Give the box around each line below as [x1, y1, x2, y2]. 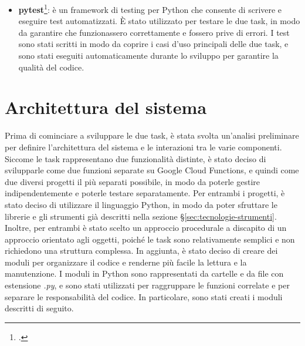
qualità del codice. [18, 61, 84, 73]
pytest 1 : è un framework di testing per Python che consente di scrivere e [18, 2, 282, 15]
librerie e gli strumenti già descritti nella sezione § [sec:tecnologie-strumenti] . [5, 210, 277, 222]
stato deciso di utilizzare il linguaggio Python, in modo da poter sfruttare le [5, 198, 277, 210]
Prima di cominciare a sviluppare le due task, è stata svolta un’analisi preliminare [5, 129, 299, 142]
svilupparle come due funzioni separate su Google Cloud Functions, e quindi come [5, 164, 299, 176]
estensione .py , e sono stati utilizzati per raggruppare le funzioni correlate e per [5, 279, 290, 291]
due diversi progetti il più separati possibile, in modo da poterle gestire [5, 175, 260, 187]
